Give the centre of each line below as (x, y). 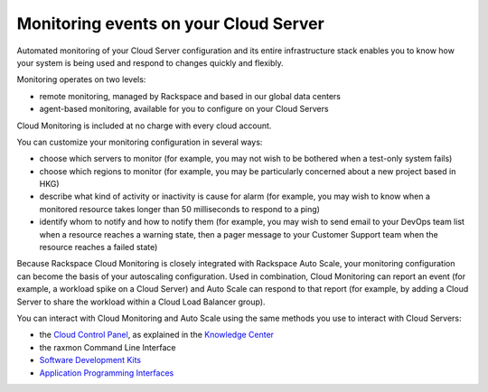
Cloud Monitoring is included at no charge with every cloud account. (144, 126)
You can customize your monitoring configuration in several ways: (140, 142)
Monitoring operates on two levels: (81, 79)
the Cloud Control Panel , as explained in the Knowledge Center (157, 335)
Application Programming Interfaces (107, 373)
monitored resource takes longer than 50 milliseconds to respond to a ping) (180, 209)
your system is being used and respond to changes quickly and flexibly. (150, 62)
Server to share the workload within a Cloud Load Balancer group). (141, 302)
